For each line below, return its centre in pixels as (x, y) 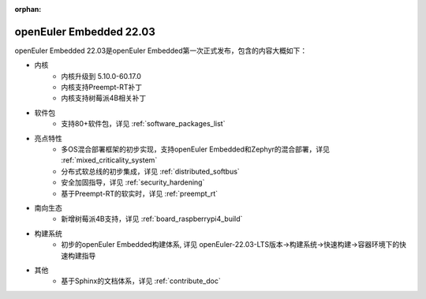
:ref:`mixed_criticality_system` (109, 160)
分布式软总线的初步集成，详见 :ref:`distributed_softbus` (150, 171)
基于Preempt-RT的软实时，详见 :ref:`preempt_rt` (140, 193)
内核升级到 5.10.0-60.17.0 (101, 76)
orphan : (28, 9)
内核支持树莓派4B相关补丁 (104, 98)
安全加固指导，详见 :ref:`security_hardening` (133, 182)
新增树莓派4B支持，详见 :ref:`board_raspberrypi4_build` (152, 219)
